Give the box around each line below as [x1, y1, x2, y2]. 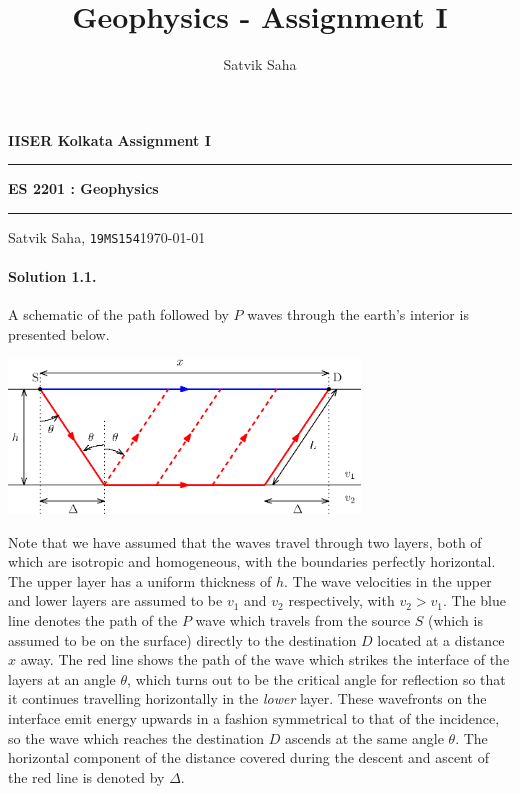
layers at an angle [8, 668, 116, 689]
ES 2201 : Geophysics [8, 178, 159, 199]
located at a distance [377, 629, 505, 650]
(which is [428, 609, 483, 630]
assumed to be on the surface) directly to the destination [8, 629, 357, 650]
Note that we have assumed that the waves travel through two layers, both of [8, 531, 482, 552]
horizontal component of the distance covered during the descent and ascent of [8, 747, 489, 768]
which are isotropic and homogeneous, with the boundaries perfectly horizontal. [8, 551, 496, 572]
